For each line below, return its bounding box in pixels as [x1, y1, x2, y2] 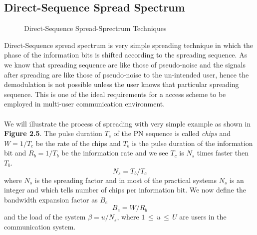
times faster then [197, 147, 249, 158]
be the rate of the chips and [35, 137, 121, 148]
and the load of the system [4, 211, 86, 222]
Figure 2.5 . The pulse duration [4, 128, 102, 138]
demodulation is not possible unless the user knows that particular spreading [4, 79, 239, 89]
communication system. [4, 221, 76, 231]
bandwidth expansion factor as [4, 194, 98, 204]
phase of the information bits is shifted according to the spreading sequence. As [4, 49, 248, 60]
